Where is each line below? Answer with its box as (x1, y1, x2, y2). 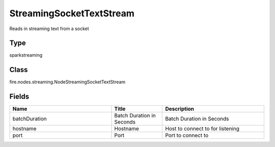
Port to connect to (165, 132, 209, 139)
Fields (9, 92, 30, 101)
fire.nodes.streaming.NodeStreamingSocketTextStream (9, 79, 126, 85)
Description (165, 105, 195, 112)
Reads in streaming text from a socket (9, 26, 89, 32)
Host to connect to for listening (165, 125, 239, 132)
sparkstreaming (9, 52, 43, 58)
